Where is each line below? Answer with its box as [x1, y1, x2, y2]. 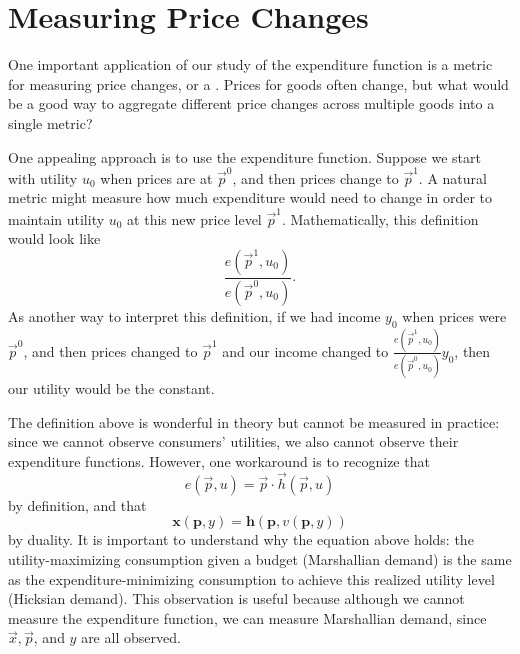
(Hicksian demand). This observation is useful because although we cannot [8, 588, 465, 609]
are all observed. [81, 627, 181, 648]
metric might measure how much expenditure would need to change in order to [8, 187, 493, 208]
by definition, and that [8, 494, 147, 515]
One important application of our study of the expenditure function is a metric [8, 54, 493, 75]
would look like [8, 228, 101, 249]
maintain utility [8, 208, 105, 229]
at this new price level [127, 208, 262, 229]
